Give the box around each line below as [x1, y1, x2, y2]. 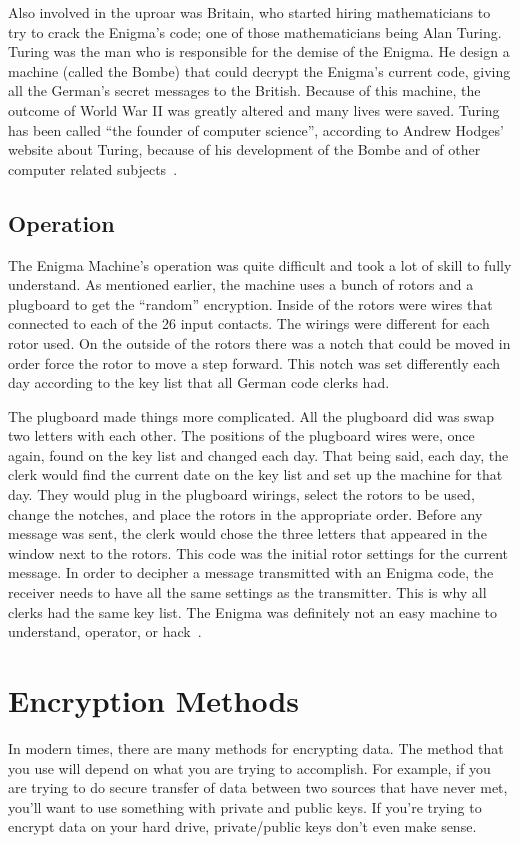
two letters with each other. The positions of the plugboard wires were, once [8, 425, 475, 446]
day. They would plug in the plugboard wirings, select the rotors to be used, [8, 484, 475, 505]
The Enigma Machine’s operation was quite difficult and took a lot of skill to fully [8, 254, 512, 275]
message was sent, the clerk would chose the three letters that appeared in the [8, 523, 487, 544]
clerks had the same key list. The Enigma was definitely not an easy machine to [8, 601, 498, 622]
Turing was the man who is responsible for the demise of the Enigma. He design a [8, 41, 510, 62]
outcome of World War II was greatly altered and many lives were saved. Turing [8, 99, 500, 120]
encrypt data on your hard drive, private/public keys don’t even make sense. [8, 816, 477, 837]
